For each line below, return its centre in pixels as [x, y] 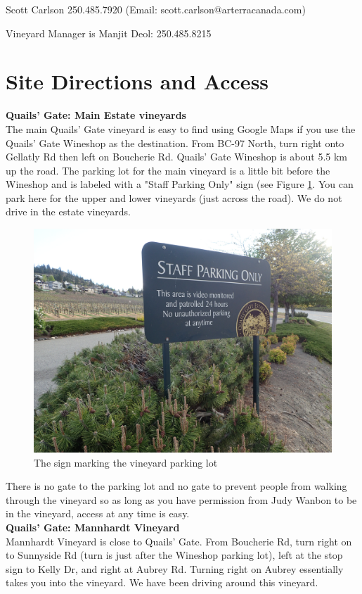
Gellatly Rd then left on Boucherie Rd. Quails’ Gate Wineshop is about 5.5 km [177, 157]
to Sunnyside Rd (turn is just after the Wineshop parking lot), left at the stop [174, 555]
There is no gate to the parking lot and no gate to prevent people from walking [176, 486]
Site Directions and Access [137, 81]
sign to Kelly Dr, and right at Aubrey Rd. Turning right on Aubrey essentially [175, 568]
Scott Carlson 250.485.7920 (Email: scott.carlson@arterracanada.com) [156, 9]
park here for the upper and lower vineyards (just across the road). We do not [174, 197]
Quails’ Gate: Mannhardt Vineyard [93, 527]
